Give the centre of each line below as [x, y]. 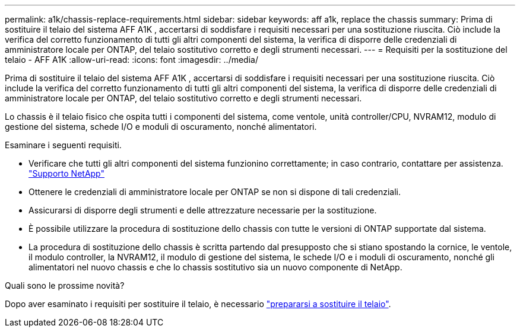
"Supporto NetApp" [66, 173]
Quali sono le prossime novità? [65, 285]
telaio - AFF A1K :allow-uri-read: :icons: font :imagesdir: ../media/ [131, 60]
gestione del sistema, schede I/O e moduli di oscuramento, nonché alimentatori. [161, 127]
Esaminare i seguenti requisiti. [63, 145]
